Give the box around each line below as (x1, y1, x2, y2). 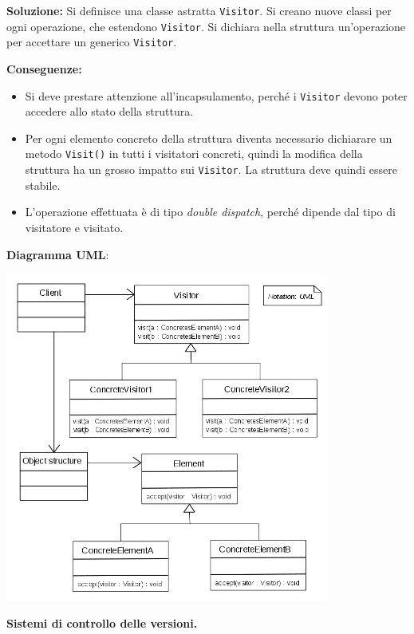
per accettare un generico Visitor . (6, 33, 177, 50)
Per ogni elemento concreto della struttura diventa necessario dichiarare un (25, 129, 392, 146)
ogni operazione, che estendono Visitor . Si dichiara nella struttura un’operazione (6, 18, 406, 34)
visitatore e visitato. (25, 219, 124, 235)
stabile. (25, 176, 61, 193)
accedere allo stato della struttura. (25, 103, 194, 120)
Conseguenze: (6, 60, 82, 77)
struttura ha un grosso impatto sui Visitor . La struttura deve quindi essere (25, 161, 397, 178)
